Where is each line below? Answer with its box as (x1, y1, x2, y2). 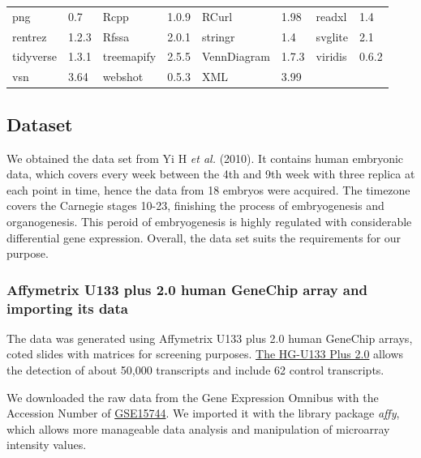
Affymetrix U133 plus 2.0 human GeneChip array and (6, 279, 367, 299)
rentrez (12, 28, 47, 45)
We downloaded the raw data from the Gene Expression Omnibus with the (6, 388, 379, 405)
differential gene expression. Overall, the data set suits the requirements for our (6, 229, 402, 246)
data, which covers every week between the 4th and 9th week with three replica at (6, 165, 415, 182)
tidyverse (12, 48, 57, 65)
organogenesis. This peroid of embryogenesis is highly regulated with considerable (6, 212, 412, 229)
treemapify (102, 48, 157, 65)
